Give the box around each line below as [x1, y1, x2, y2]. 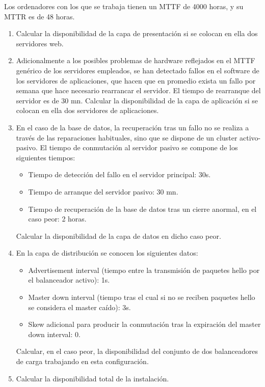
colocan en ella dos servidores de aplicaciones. [16, 105, 159, 116]
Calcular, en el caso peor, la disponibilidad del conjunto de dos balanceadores [16, 346, 258, 356]
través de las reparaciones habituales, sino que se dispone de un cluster [16, 132, 237, 143]
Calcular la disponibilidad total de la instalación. [16, 373, 169, 383]
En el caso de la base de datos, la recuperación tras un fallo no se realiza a [16, 122, 249, 132]
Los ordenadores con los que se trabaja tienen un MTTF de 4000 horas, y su [4, 1, 244, 11]
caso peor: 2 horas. [28, 213, 87, 224]
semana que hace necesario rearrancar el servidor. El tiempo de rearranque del [16, 85, 261, 96]
